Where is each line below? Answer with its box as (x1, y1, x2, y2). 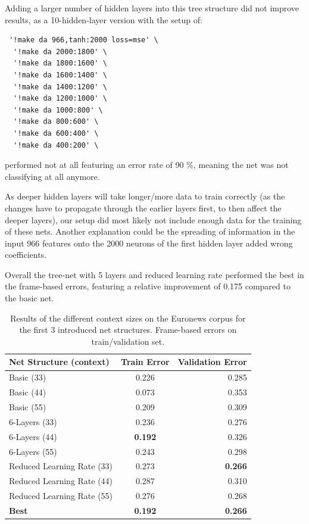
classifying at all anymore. (5, 170, 100, 182)
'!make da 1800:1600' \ (13, 59, 107, 68)
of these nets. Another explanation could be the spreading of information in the (5, 225, 295, 238)
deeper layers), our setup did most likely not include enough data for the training (5, 213, 302, 226)
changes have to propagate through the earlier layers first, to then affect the (5, 201, 282, 214)
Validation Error (177, 355, 247, 368)
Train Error (121, 355, 170, 368)
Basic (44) (9, 386, 46, 398)
